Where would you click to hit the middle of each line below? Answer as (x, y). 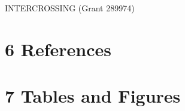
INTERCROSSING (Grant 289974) (70, 8)
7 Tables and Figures (93, 96)
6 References (58, 49)
